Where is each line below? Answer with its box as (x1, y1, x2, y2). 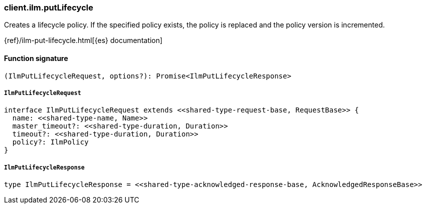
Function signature (4, 53, 68, 62)
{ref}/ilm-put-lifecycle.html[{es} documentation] (4, 36, 163, 45)
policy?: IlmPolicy (12, 138, 89, 146)
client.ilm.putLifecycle (4, 2, 93, 12)
